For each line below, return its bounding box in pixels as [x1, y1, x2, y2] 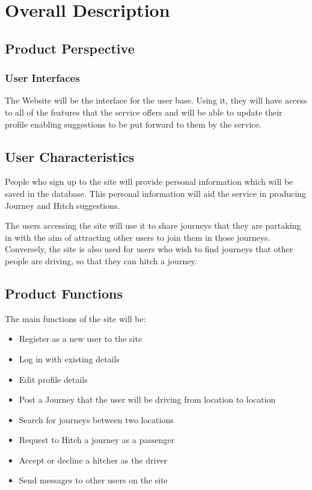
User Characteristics [5, 147, 135, 166]
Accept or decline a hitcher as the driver [19, 453, 168, 466]
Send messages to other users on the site [19, 474, 168, 486]
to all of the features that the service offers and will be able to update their [5, 105, 283, 118]
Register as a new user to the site [19, 332, 142, 345]
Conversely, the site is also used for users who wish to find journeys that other [5, 243, 293, 255]
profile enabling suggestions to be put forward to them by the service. [5, 117, 262, 130]
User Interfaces [5, 70, 80, 85]
